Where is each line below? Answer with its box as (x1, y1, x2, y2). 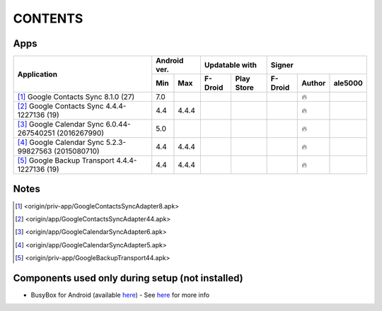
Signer (270, 60, 294, 70)
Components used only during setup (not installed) (13, 272, 243, 284)
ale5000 (333, 78, 364, 88)
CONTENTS (13, 11, 83, 26)
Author (301, 78, 326, 88)
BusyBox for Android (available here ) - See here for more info (30, 291, 210, 300)
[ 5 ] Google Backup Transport (17, 155, 115, 165)
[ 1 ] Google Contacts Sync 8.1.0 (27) (17, 92, 135, 102)
